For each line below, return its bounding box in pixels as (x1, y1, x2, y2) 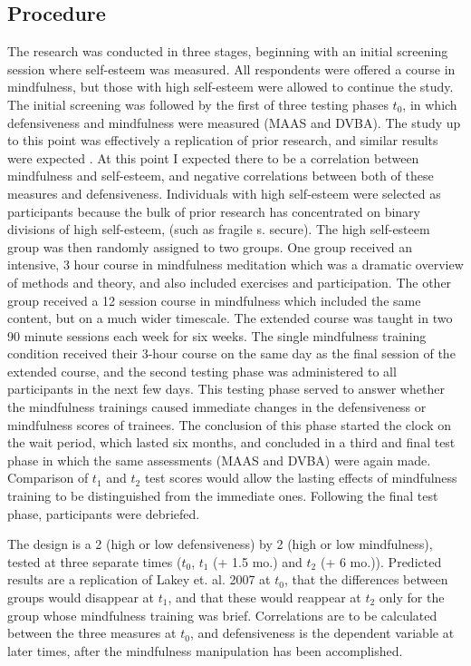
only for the (379, 588, 445, 607)
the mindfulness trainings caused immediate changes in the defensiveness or (7, 397, 427, 416)
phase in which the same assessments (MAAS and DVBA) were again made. (7, 450, 431, 469)
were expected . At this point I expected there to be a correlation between (7, 148, 419, 167)
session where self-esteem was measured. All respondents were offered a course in (7, 59, 456, 78)
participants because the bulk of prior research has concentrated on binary (7, 201, 420, 220)
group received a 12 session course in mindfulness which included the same (7, 290, 421, 309)
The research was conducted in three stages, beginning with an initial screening (7, 42, 448, 61)
